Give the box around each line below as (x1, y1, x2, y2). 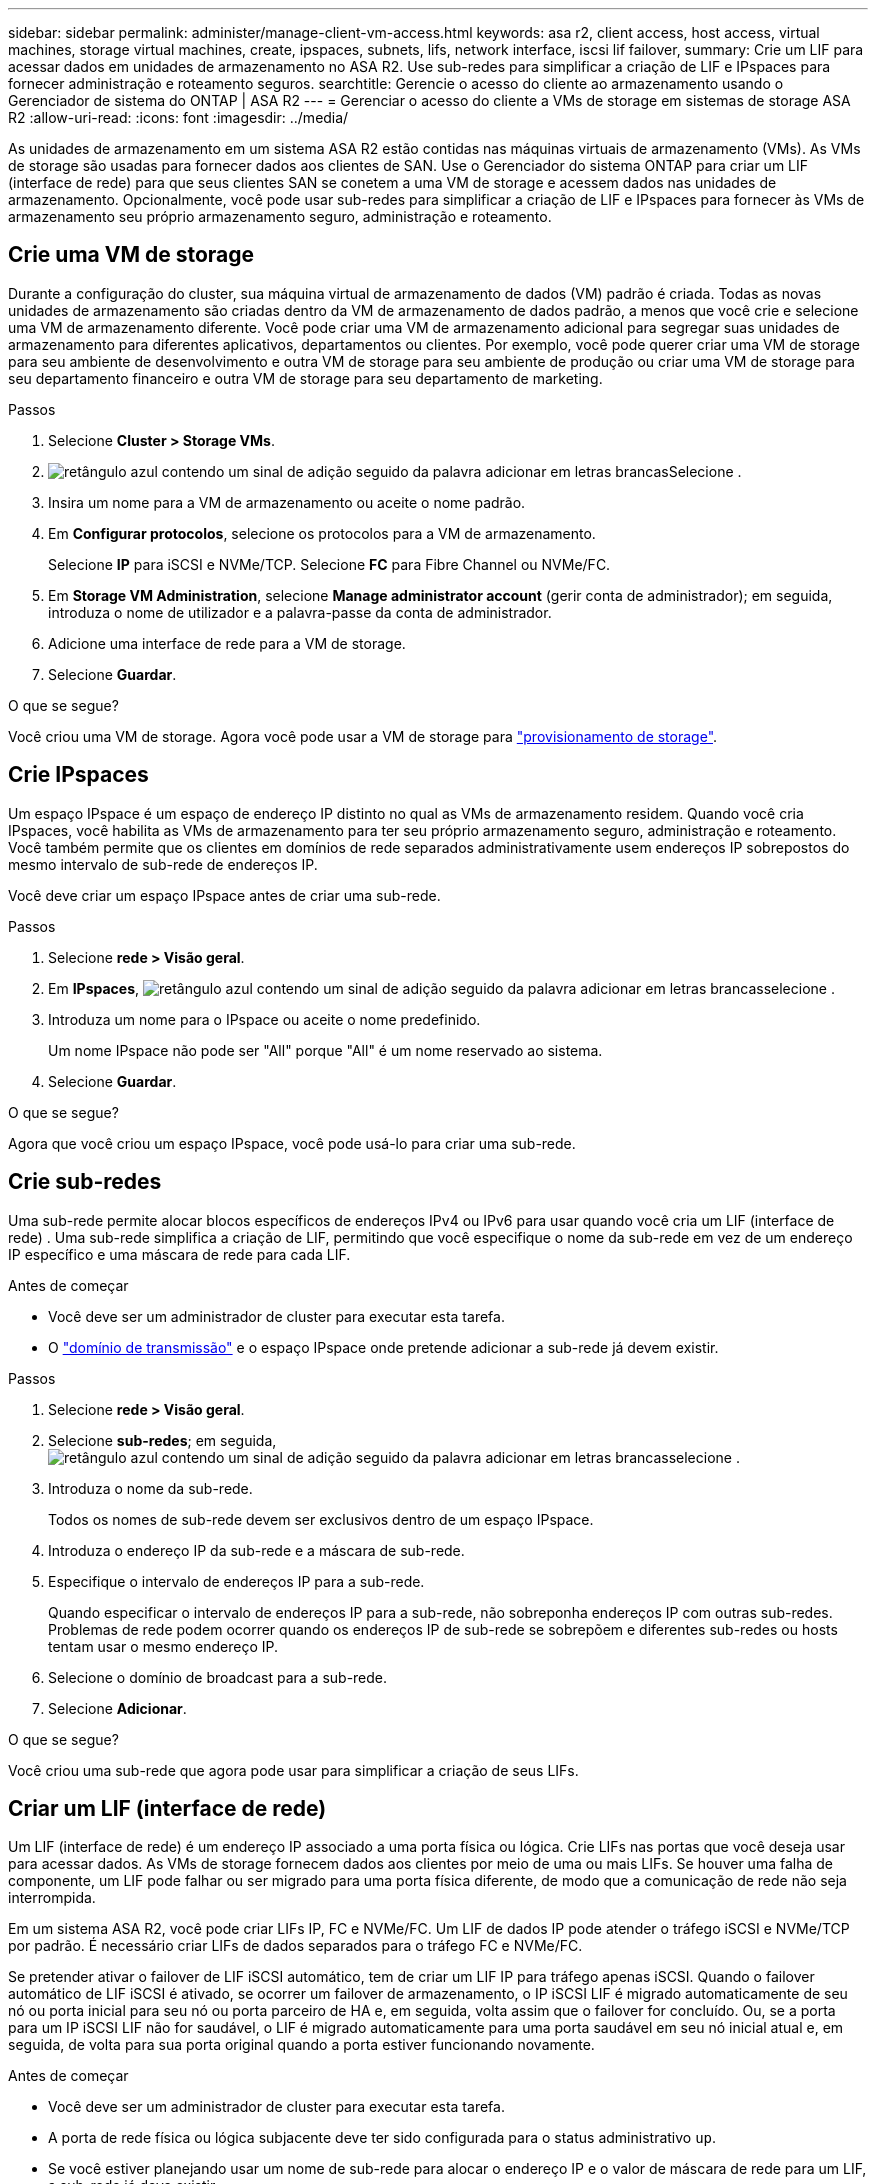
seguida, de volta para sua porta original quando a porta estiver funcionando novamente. (8, 2036, 595, 2054)
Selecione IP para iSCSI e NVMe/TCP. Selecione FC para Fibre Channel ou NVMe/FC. (48, 555, 611, 573)
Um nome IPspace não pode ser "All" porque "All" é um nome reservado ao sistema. (48, 1041, 603, 1059)
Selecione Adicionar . (48, 1699, 187, 1717)
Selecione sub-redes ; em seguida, (48, 1431, 277, 1449)
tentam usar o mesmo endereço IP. (48, 1637, 279, 1655)
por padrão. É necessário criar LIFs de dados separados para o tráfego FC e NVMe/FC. (8, 1937, 583, 1955)
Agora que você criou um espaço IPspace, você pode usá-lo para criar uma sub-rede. (8, 1134, 576, 1152)
